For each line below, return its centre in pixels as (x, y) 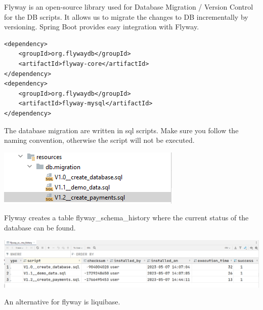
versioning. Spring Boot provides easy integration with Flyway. (102, 27)
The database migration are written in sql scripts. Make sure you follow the (121, 130)
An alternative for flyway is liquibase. (62, 302)
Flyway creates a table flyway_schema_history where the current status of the (126, 218)
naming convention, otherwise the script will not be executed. (99, 140)
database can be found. (40, 227)
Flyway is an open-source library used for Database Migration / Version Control (129, 7)
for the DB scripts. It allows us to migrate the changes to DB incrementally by (126, 16)
